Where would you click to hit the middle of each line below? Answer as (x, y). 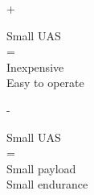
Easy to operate (45, 83)
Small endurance (47, 184)
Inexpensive (35, 66)
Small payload (41, 168)
